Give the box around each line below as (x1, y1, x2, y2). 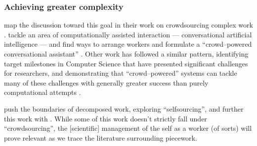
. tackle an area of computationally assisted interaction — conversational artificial (4, 29, 252, 39)
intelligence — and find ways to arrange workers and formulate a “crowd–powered (4, 39, 252, 49)
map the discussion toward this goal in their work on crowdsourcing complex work (4, 20, 253, 30)
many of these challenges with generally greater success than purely (4, 77, 209, 88)
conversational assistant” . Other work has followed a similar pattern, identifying (4, 49, 249, 58)
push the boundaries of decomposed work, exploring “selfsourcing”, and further (4, 103, 244, 114)
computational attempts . (4, 87, 81, 97)
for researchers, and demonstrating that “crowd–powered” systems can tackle (4, 68, 237, 78)
